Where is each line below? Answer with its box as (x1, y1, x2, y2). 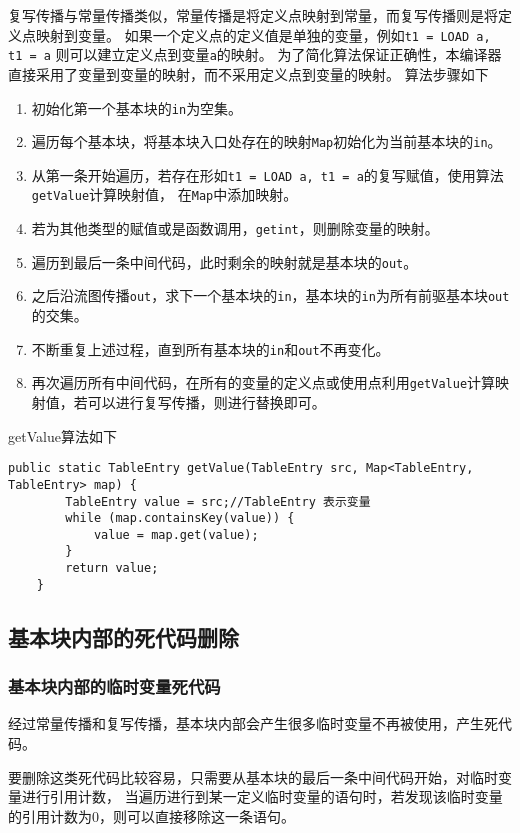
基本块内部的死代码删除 (8, 621, 239, 652)
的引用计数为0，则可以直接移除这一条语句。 (8, 805, 295, 826)
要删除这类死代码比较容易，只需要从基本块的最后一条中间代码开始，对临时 (8, 766, 498, 787)
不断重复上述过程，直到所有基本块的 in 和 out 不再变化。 (31, 338, 390, 359)
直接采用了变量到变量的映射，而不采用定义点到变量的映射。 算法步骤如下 (8, 63, 489, 84)
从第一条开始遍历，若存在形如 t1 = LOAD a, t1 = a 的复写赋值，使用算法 (31, 164, 504, 185)
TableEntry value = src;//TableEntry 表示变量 (65, 494, 371, 509)
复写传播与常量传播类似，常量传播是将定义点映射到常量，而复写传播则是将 (8, 5, 498, 25)
